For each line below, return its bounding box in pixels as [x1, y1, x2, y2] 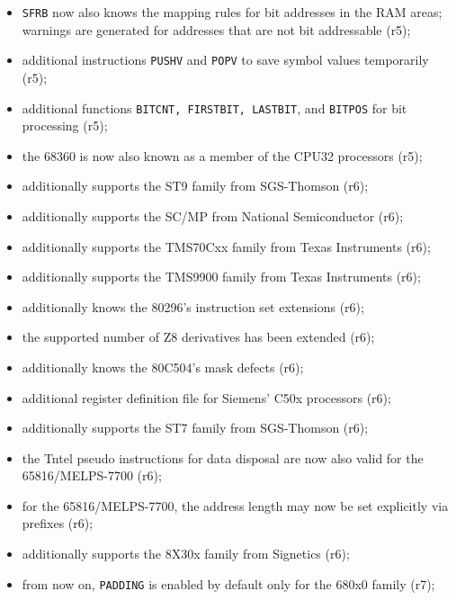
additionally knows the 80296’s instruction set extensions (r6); [22, 297, 364, 316]
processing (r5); [22, 116, 108, 135]
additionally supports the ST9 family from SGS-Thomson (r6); [22, 176, 369, 195]
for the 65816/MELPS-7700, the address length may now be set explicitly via [22, 496, 449, 515]
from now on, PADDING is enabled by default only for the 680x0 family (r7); [22, 574, 435, 593]
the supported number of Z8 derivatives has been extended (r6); [22, 327, 375, 346]
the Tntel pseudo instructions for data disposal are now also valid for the [22, 448, 424, 467]
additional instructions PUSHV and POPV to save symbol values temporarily [22, 50, 429, 69]
